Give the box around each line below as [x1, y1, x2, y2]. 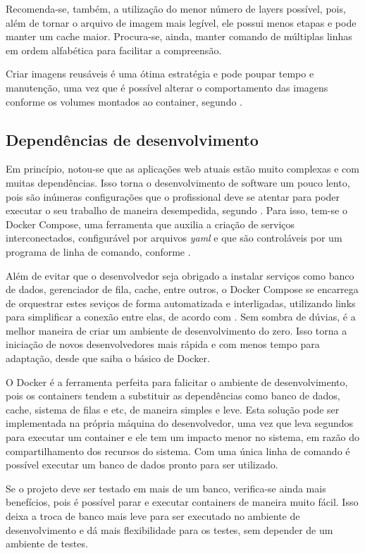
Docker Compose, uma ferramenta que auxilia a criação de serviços [6, 216, 295, 231]
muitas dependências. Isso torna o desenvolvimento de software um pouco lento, [6, 175, 350, 189]
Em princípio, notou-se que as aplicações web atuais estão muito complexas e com [6, 161, 359, 176]
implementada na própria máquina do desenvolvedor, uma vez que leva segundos [6, 416, 354, 430]
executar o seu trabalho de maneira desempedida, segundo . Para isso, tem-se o [6, 203, 347, 218]
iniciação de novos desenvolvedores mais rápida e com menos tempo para [6, 337, 320, 352]
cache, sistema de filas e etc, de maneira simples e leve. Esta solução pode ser [6, 402, 340, 416]
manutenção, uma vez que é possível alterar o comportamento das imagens [6, 80, 328, 94]
